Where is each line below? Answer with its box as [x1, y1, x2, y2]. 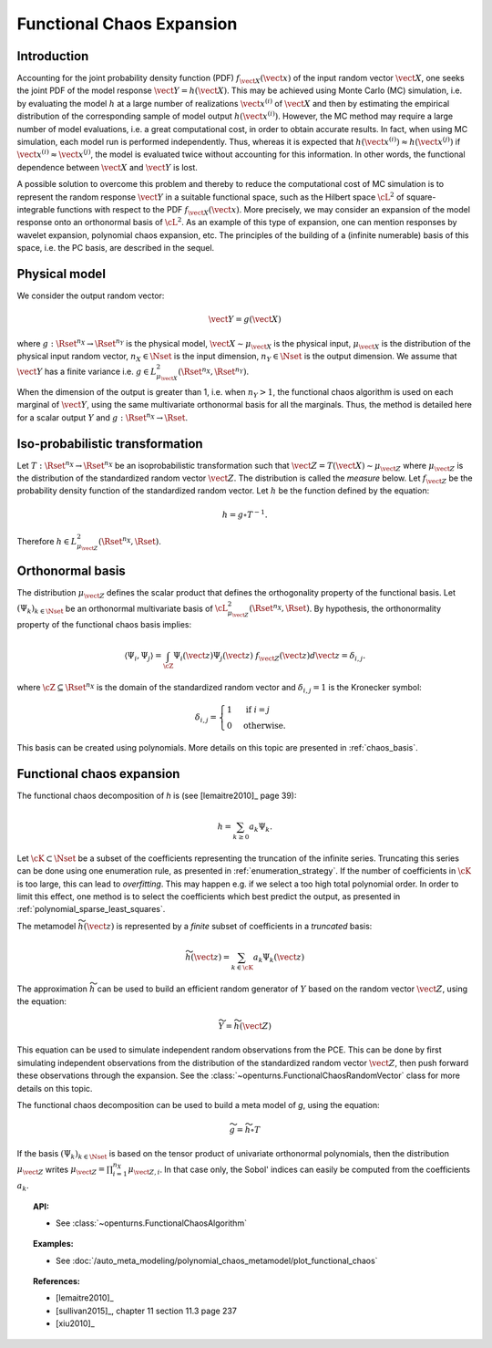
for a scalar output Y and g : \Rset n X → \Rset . [16, 411, 189, 423]
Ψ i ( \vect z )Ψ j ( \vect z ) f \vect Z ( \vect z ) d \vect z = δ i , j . [173, 650, 366, 663]
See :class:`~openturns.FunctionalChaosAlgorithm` [56, 1218, 248, 1229]
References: [33, 1276, 81, 1287]
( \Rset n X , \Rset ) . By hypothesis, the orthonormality [249, 602, 442, 614]
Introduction [16, 48, 89, 64]
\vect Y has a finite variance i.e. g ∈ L [16, 366, 157, 378]
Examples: [33, 1239, 74, 1249]
